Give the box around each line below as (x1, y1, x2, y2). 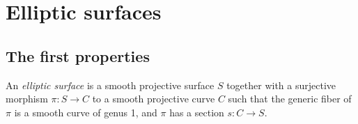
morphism (6, 91, 48, 106)
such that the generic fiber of (228, 91, 352, 106)
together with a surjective (226, 77, 336, 92)
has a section (169, 104, 224, 119)
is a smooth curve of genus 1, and (14, 104, 157, 119)
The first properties (6, 45, 150, 66)
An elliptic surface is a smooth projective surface (6, 77, 215, 92)
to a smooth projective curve (92, 91, 215, 106)
